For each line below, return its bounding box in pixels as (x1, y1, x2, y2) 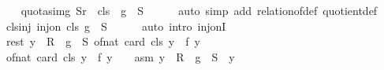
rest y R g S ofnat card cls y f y (6, 33, 200, 50)
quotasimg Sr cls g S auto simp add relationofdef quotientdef (21, 2, 378, 18)
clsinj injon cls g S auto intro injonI (6, 17, 226, 34)
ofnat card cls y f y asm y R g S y (6, 48, 235, 64)
